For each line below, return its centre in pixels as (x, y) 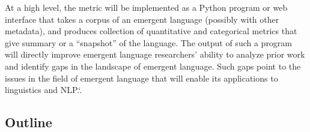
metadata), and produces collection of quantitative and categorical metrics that (151, 31)
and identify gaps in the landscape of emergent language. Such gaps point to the (153, 66)
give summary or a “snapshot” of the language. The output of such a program (149, 42)
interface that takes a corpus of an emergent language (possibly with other (142, 19)
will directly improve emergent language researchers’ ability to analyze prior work (155, 54)
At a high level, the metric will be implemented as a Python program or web (146, 7)
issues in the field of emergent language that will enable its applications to (141, 78)
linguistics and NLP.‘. (44, 90)
